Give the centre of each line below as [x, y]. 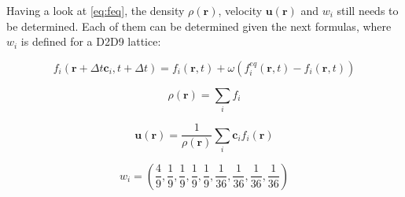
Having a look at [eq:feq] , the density [96, 10]
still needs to [368, 10]
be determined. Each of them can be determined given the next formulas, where [199, 26]
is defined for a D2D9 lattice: [91, 41]
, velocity [240, 10]
